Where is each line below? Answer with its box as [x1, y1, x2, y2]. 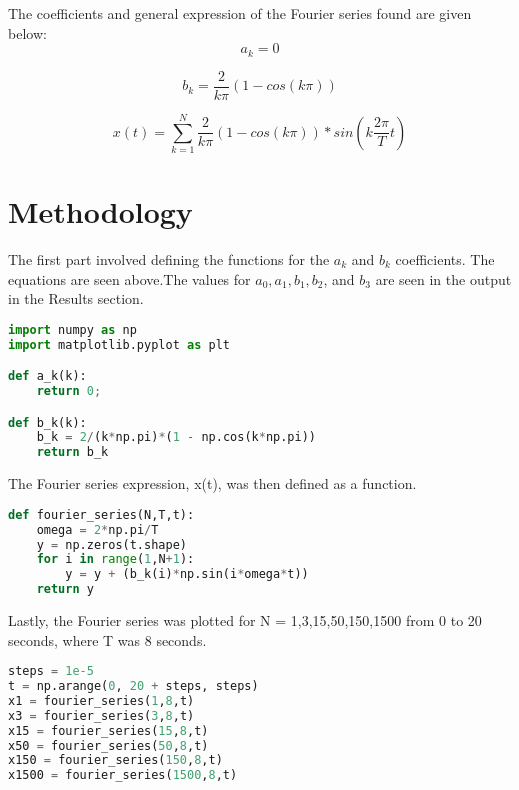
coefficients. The [395, 248, 495, 269]
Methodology [8, 191, 193, 232]
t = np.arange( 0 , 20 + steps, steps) [8, 679, 259, 694]
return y [36, 582, 94, 597]
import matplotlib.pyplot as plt [8, 337, 230, 352]
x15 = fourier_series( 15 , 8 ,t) [8, 723, 209, 738]
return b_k [36, 445, 109, 460]
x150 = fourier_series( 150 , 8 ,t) [8, 753, 223, 768]
